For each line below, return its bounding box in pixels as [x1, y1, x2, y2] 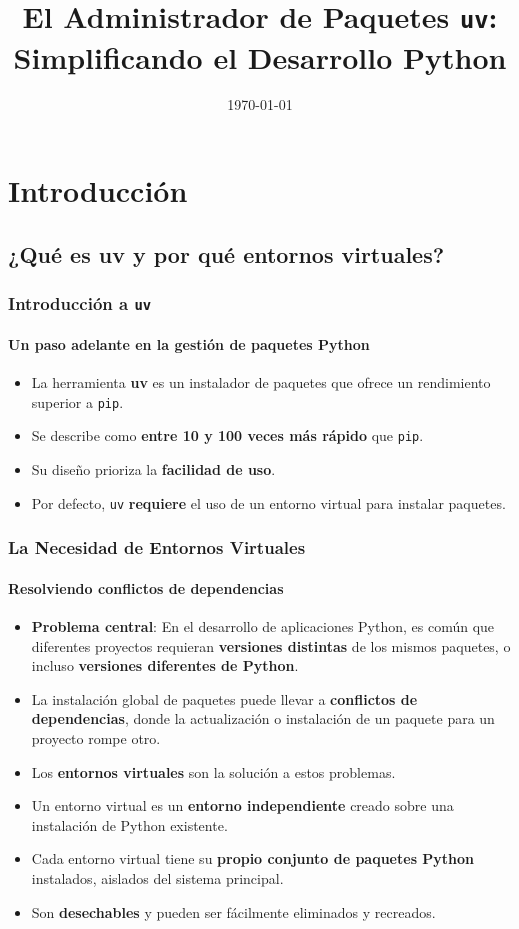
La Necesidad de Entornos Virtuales [8, 535, 306, 560]
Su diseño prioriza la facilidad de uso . [31, 459, 276, 480]
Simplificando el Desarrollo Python [13, 36, 507, 77]
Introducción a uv [8, 290, 152, 315]
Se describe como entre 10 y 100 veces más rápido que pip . [31, 425, 424, 446]
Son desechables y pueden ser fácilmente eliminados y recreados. [31, 901, 436, 922]
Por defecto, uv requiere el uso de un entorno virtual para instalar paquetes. [31, 492, 506, 513]
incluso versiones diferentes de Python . [31, 655, 299, 676]
